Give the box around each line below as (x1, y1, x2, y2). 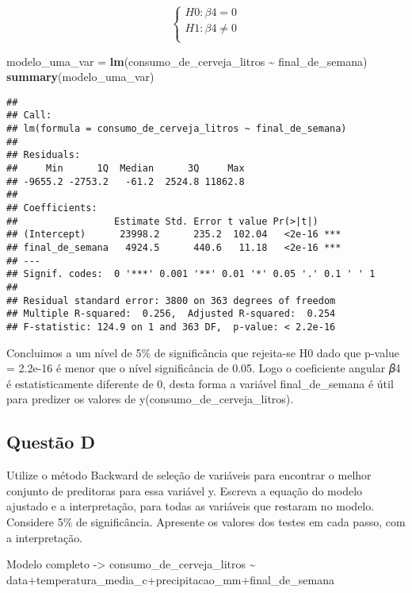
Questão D (6, 429, 95, 454)
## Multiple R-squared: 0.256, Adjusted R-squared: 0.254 (6, 308, 336, 320)
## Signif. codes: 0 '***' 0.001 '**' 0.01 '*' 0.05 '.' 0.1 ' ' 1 (6, 268, 376, 280)
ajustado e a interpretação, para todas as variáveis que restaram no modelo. (6, 498, 375, 514)
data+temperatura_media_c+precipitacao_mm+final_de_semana (6, 571, 334, 587)
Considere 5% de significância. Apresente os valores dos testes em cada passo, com (6, 513, 406, 529)
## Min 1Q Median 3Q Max (6, 163, 245, 175)
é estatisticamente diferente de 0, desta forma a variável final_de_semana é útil (6, 375, 394, 391)
